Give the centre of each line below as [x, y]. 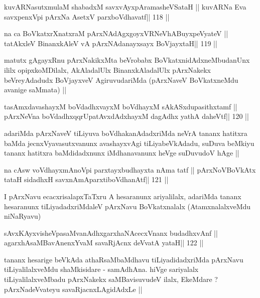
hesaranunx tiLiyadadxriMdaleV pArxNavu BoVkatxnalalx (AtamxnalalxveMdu [127, 206]
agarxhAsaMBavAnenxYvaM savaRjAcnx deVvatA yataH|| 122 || [104, 243]
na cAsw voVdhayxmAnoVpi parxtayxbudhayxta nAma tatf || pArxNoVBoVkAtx [130, 169]
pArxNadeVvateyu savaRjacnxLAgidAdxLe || [73, 289]
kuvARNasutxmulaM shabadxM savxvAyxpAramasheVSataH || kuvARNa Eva [125, 7]
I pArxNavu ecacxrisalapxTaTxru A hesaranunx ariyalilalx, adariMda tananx [123, 196]
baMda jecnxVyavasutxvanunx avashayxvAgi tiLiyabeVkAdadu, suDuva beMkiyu [129, 143]
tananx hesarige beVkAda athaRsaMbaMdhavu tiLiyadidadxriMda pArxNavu [124, 259]
